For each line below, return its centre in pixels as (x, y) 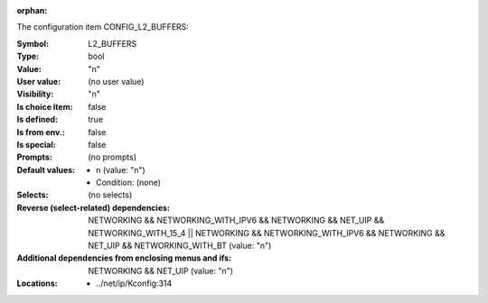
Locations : (37, 283)
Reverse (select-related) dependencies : (94, 207)
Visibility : (35, 94)
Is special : (36, 144)
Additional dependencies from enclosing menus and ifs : (124, 258)
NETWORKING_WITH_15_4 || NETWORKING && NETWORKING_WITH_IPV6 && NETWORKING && (267, 233)
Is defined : (38, 119)
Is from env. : (41, 132)
